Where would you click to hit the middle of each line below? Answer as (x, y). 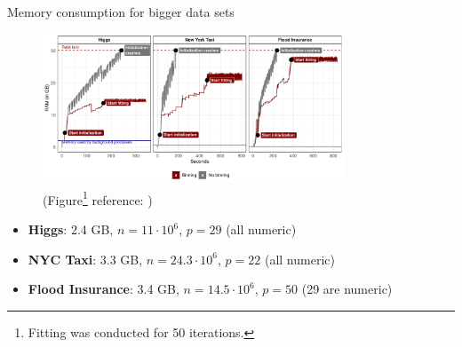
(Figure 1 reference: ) (98, 198)
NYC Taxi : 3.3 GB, (85, 259)
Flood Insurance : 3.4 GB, (104, 289)
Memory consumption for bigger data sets (121, 12)
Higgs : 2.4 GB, (71, 229)
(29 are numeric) (347, 289)
